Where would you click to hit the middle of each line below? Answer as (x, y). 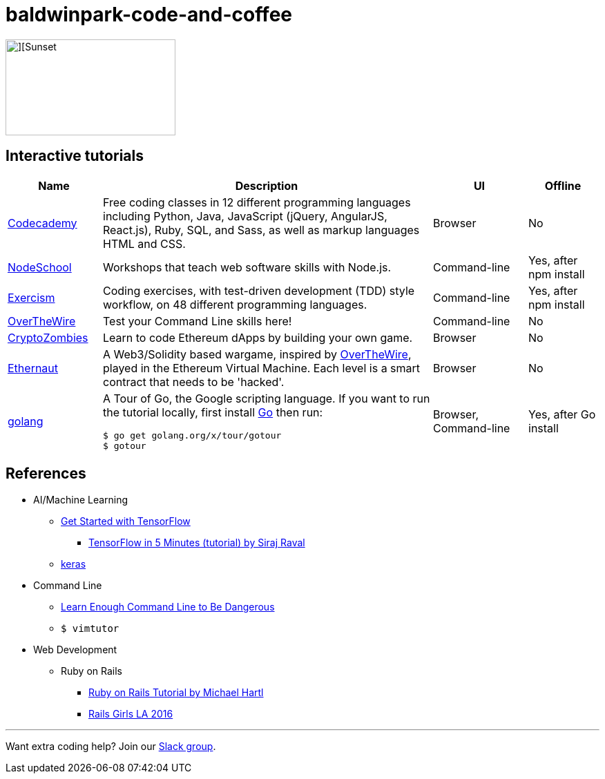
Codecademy (42, 223)
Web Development (75, 650)
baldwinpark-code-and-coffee (149, 15)
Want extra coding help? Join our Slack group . (111, 747)
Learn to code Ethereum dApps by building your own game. (258, 337)
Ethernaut (33, 368)
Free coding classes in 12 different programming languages (257, 202)
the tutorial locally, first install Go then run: (213, 412)
